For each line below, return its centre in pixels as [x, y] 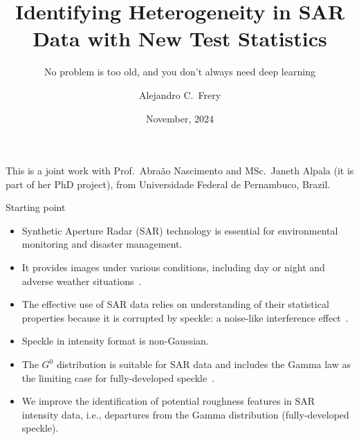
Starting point [36, 207]
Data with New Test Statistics [180, 38]
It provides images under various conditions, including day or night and [173, 267]
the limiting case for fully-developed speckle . [118, 377]
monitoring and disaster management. [102, 244]
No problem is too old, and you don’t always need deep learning [180, 72]
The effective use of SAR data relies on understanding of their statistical [175, 304]
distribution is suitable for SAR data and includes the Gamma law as [203, 364]
